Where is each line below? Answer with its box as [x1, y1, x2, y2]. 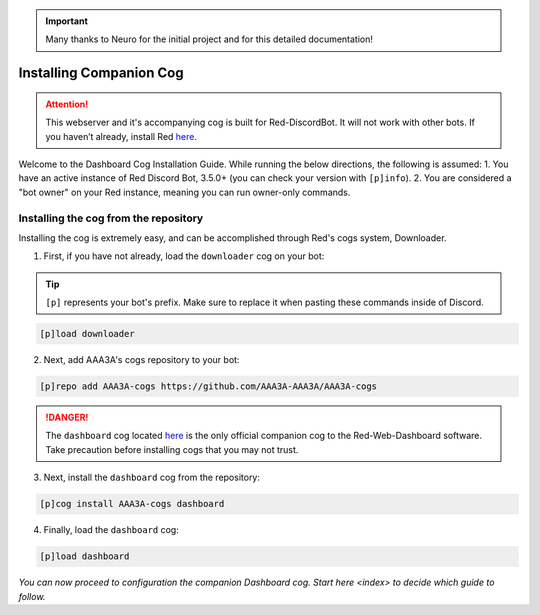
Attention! [45, 98, 89, 110]
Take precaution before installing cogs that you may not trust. [45, 443, 299, 455]
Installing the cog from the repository [18, 211, 204, 225]
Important [45, 15, 89, 27]
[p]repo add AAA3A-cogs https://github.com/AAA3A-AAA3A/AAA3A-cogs [39, 381, 378, 392]
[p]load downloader [39, 328, 135, 340]
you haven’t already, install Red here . [45, 130, 198, 142]
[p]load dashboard [39, 551, 130, 562]
